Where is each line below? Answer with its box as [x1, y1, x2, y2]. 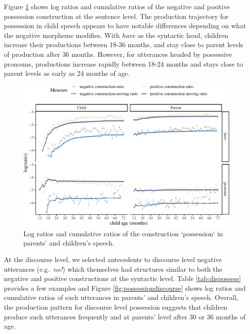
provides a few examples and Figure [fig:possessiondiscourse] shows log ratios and [4, 282, 246, 293]
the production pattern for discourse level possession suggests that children [4, 302, 228, 312]
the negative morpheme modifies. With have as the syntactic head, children [4, 30, 229, 40]
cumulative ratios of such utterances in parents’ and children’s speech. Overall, [4, 292, 238, 302]
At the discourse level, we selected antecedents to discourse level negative [4, 254, 222, 264]
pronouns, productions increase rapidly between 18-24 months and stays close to [4, 58, 243, 69]
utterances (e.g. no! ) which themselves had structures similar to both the [4, 264, 223, 274]
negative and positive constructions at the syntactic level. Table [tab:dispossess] [4, 273, 241, 283]
